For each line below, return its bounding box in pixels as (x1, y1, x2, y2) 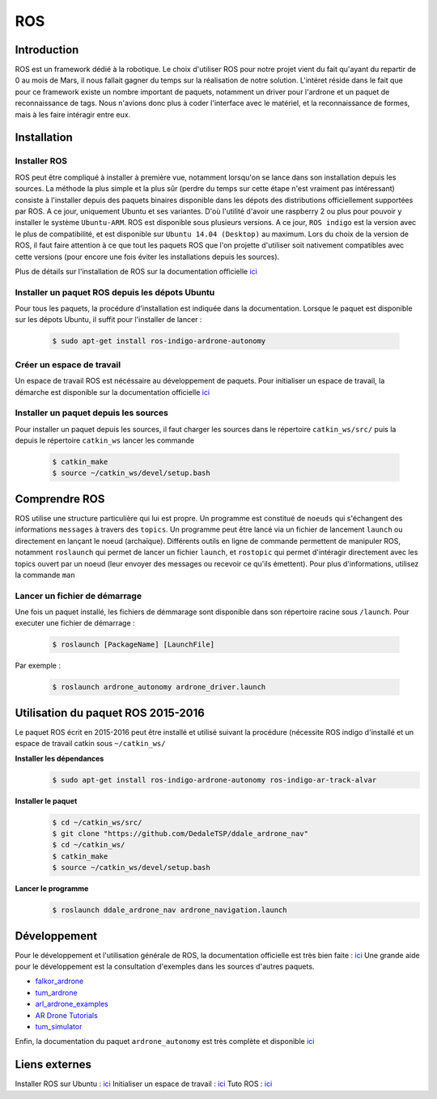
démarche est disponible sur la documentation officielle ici (15, 387, 210, 397)
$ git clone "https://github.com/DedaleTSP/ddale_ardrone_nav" (52, 830, 309, 838)
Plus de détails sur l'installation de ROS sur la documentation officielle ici (15, 266, 258, 276)
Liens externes (15, 1058, 92, 1071)
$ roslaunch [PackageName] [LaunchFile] (52, 640, 214, 649)
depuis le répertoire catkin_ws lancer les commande (15, 435, 194, 445)
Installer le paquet (15, 796, 78, 805)
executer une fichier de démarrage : (15, 618, 135, 628)
